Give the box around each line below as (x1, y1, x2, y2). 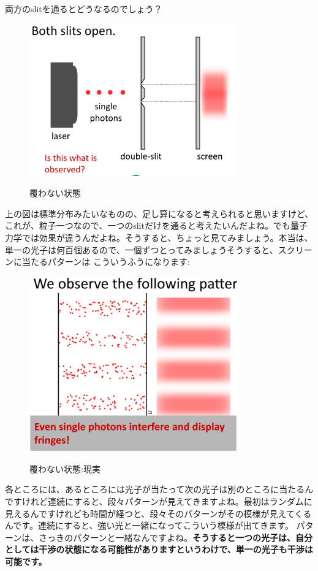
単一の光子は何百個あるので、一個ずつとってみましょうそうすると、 (5, 243, 278, 256)
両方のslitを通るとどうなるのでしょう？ (5, 2, 162, 15)
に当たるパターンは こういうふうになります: (13, 255, 190, 268)
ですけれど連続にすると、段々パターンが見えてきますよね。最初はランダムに (5, 495, 312, 508)
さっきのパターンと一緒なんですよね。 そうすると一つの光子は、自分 (39, 531, 312, 543)
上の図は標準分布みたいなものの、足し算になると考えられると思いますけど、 (5, 207, 314, 220)
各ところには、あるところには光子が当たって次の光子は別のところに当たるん (5, 483, 314, 496)
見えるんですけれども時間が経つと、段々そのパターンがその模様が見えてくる (5, 507, 312, 519)
